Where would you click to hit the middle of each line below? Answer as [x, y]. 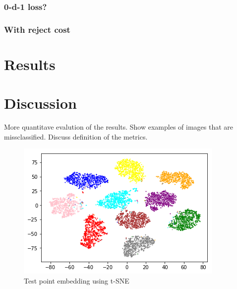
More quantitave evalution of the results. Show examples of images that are [119, 127]
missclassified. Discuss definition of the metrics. [76, 136]
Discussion [40, 103]
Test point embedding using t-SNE [77, 280]
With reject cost [37, 29]
